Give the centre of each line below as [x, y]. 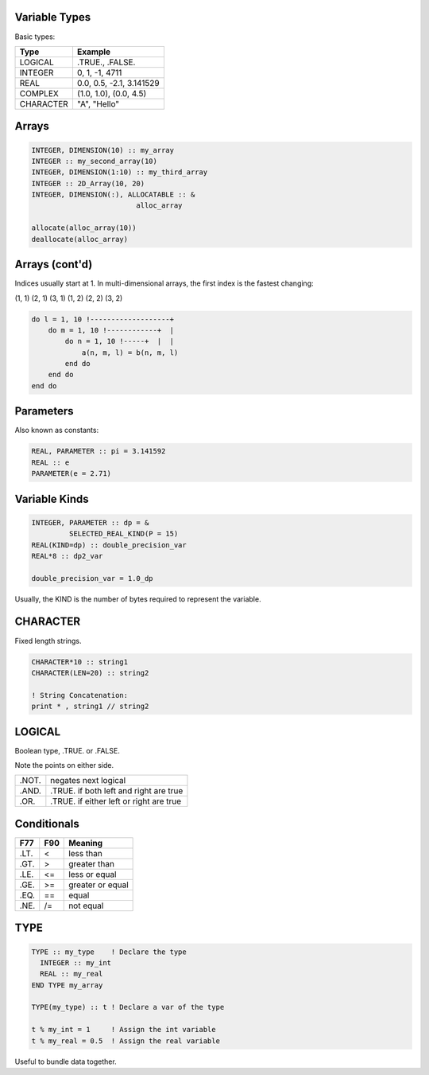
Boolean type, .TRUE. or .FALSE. [68, 750]
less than [85, 853]
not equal [86, 906]
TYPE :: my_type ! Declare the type [109, 952]
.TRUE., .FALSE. [106, 62]
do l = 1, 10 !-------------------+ [103, 319]
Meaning [86, 843]
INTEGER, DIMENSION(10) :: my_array [103, 150]
